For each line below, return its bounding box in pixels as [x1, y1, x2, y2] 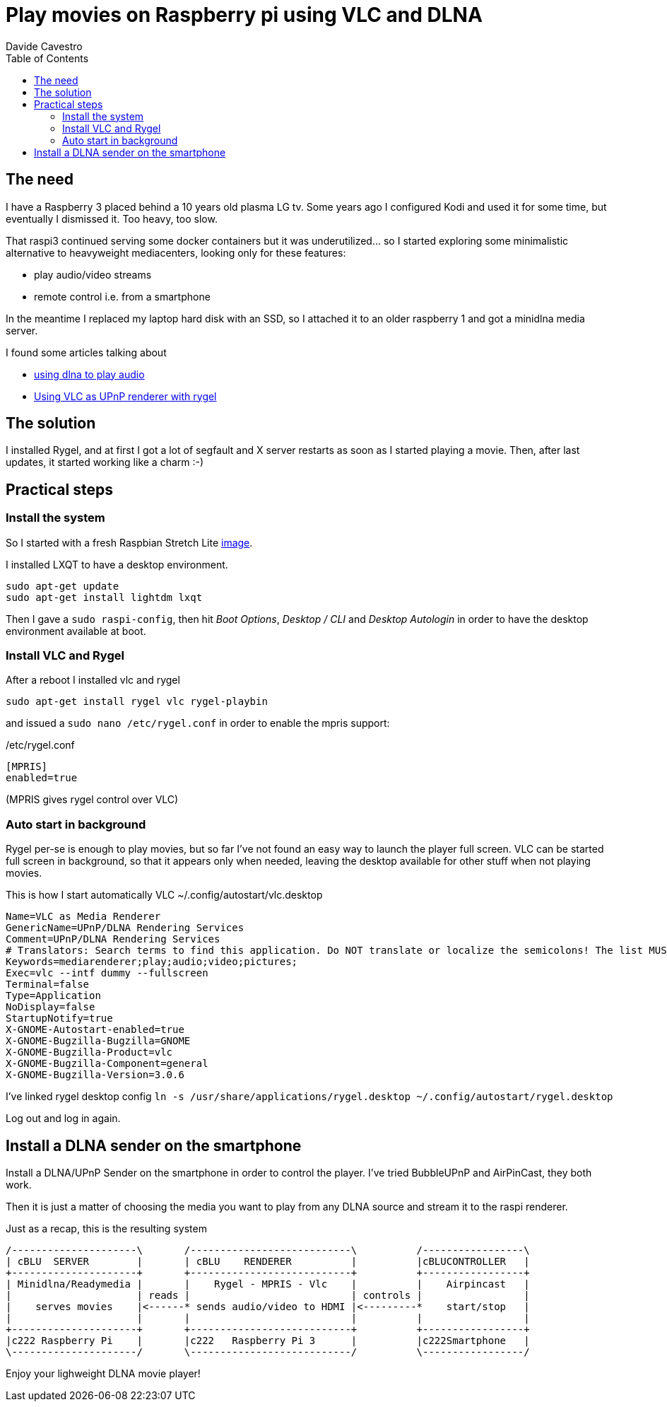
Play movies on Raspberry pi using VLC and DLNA [6, 3, 483, 27]
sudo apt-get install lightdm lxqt [6, 591, 203, 603]
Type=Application [6, 990, 101, 1002]
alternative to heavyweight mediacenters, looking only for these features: [6, 246, 346, 259]
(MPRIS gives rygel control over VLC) [6, 793, 179, 806]
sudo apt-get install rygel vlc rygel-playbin [6, 696, 268, 708]
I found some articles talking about [6, 346, 167, 358]
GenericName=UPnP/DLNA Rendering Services [6, 922, 244, 934]
